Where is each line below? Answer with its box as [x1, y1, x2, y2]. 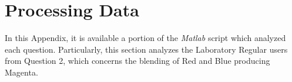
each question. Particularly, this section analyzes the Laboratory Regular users [5, 43, 288, 55]
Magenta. [5, 66, 38, 78]
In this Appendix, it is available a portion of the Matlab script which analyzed [5, 32, 286, 44]
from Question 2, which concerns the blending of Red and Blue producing [5, 54, 270, 67]
